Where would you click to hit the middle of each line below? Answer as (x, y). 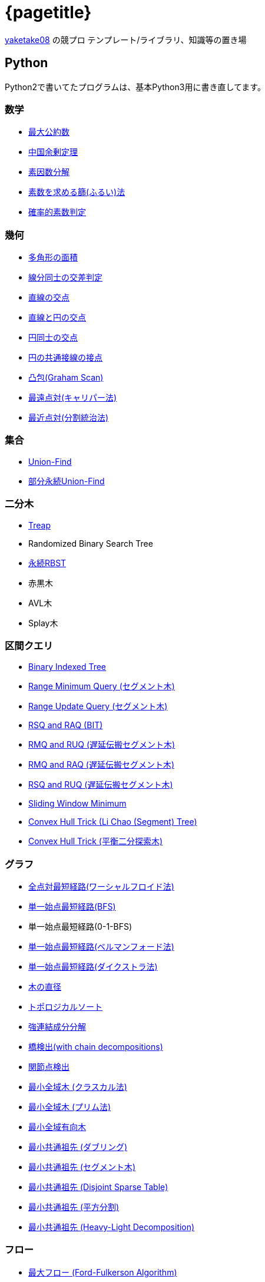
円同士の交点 (53, 338)
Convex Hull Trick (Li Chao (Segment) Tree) (113, 822)
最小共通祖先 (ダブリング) (78, 1147)
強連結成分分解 (57, 1027)
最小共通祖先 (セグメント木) (82, 1167)
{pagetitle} (48, 12)
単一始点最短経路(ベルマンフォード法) (101, 947)
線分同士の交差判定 (65, 277)
